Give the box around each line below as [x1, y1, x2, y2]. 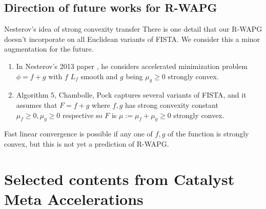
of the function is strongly [168, 128, 249, 139]
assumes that [16, 99, 57, 110]
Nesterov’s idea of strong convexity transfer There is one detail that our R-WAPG [4, 24, 262, 34]
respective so [62, 109, 103, 120]
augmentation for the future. [4, 43, 94, 54]
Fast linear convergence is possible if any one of [4, 128, 153, 139]
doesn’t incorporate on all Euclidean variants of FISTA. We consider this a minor [4, 33, 260, 44]
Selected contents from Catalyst [4, 168, 235, 189]
